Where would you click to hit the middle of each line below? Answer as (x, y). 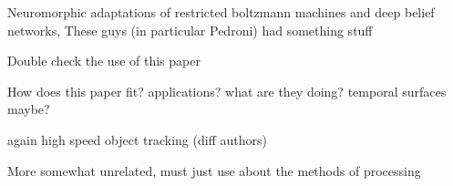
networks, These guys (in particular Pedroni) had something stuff (190, 30)
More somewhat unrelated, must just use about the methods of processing (214, 170)
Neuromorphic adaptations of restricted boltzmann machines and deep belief (221, 12)
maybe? (29, 109)
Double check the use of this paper (104, 61)
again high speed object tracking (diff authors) (137, 139)
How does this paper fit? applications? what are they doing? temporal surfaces (227, 91)
